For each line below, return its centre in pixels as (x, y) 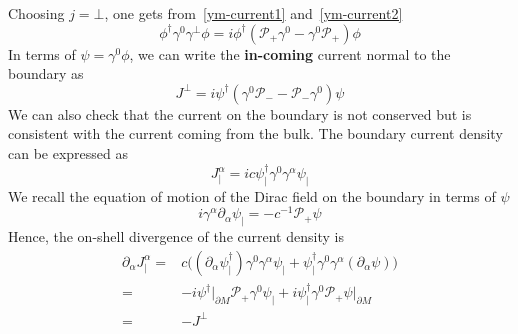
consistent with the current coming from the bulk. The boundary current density (255, 133)
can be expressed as (68, 152)
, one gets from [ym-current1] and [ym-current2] (253, 13)
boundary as (46, 73)
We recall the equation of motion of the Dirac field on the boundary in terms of (252, 195)
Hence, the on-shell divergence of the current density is (176, 236)
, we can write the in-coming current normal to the (290, 53)
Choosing (36, 13)
